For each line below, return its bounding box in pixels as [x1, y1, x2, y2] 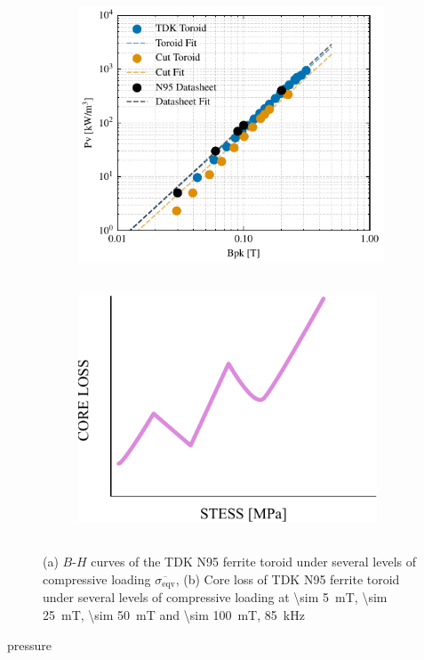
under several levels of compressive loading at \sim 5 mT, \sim [43, 588, 388, 607]
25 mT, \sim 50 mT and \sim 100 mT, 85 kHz [43, 606, 305, 623]
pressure [7, 635, 52, 654]
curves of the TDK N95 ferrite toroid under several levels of [91, 552, 416, 571]
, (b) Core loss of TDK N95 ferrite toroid [175, 569, 400, 588]
